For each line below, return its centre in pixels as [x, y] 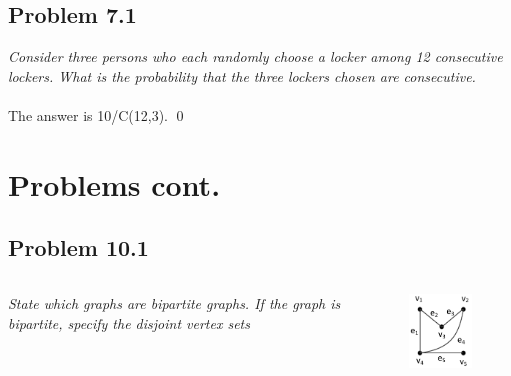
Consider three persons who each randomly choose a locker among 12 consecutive [255, 56]
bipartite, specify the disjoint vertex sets [129, 322]
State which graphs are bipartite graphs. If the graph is [174, 303]
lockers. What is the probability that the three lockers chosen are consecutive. [242, 75]
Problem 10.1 [78, 247]
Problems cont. [114, 183]
